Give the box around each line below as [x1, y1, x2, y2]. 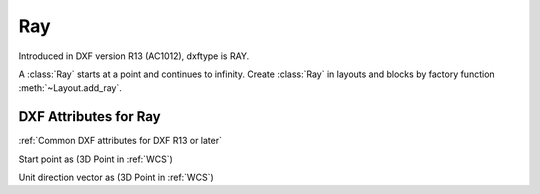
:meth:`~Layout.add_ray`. [18, 82, 122, 94]
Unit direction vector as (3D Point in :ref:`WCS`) [18, 171, 214, 184]
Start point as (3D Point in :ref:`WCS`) [18, 153, 174, 165]
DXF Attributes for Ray [18, 108, 161, 125]
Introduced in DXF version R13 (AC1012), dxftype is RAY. [18, 50, 250, 62]
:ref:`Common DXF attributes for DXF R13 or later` [18, 135, 222, 147]
